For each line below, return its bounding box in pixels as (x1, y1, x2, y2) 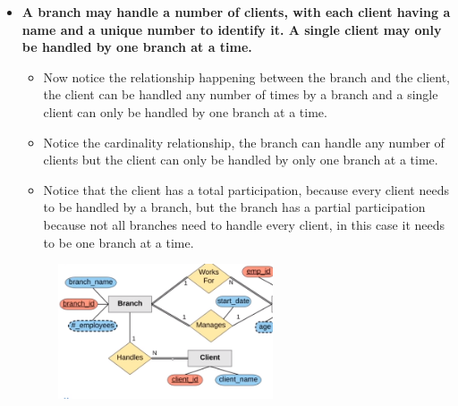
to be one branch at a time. (43, 233, 194, 251)
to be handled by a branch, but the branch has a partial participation (43, 198, 426, 216)
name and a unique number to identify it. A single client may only (21, 20, 442, 38)
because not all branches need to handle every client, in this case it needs (43, 215, 445, 233)
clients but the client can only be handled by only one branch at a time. (43, 150, 438, 169)
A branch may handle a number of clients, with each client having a (21, 3, 451, 21)
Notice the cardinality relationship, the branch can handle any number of (43, 132, 445, 151)
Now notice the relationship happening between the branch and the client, (43, 67, 450, 86)
